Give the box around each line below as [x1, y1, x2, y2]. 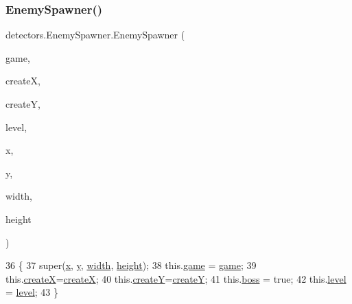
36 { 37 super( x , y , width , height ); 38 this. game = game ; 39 [5, 258, 257, 272]
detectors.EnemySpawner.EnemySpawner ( [5, 27, 185, 42]
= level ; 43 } [5, 285, 58, 299]
